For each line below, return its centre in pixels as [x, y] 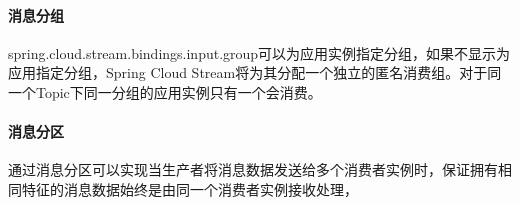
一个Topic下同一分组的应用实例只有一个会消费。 [165, 91]
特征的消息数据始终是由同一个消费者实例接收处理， [189, 188]
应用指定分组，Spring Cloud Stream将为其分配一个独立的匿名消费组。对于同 [255, 72]
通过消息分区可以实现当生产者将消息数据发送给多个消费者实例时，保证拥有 [253, 169]
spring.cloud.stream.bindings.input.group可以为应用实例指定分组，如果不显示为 [259, 52]
